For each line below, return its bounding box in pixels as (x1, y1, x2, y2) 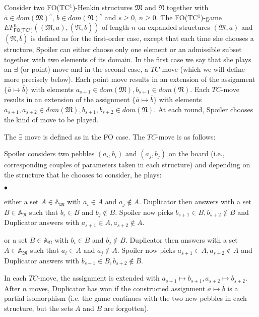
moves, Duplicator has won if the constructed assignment (29, 283, 206, 293)
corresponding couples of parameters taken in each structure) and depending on (4, 159, 250, 170)
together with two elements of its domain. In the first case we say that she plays (4, 54, 251, 64)
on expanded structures (138, 22, 210, 32)
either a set (4, 196, 39, 207)
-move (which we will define (159, 64, 245, 74)
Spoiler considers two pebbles (4, 148, 95, 159)
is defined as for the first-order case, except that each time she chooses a (31, 33, 254, 43)
